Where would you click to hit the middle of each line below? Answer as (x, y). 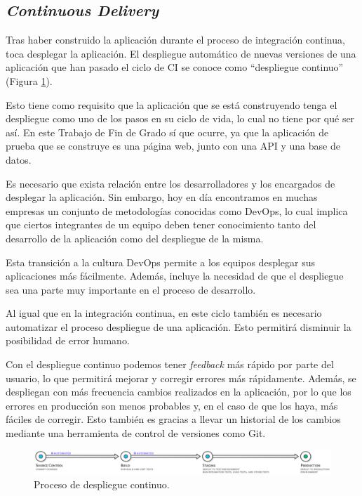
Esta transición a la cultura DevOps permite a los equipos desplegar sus (160, 262)
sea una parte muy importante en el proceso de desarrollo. (131, 289)
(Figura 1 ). (29, 80)
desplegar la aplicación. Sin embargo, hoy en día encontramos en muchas (162, 197)
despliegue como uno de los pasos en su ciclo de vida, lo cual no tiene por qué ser (180, 118)
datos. (19, 159)
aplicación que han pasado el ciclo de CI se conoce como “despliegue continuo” (175, 67)
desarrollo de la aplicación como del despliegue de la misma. (135, 238)
